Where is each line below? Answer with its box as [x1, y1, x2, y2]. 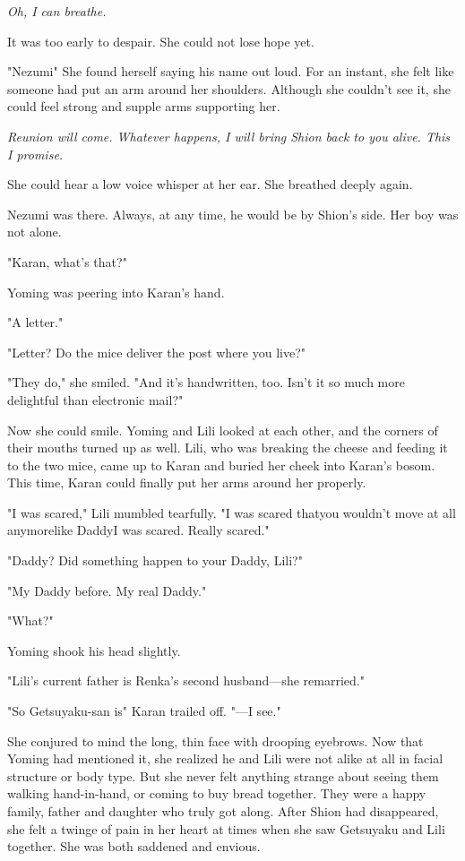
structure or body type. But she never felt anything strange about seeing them [7, 766, 439, 785]
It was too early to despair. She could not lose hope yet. [7, 31, 314, 50]
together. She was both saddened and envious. [7, 837, 261, 856]
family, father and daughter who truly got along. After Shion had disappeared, [7, 802, 439, 820]
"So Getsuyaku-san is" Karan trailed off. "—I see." [7, 702, 281, 720]
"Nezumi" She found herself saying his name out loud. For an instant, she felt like [7, 62, 454, 81]
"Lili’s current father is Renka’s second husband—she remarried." [7, 671, 365, 690]
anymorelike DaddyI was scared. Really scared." [7, 521, 270, 539]
